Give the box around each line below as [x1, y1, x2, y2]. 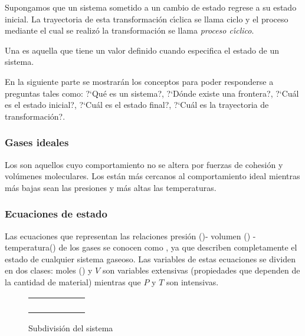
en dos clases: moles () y [5, 264, 93, 276]
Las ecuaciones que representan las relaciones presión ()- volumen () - [5, 229, 256, 242]
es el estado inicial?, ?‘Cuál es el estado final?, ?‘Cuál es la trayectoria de [5, 98, 269, 111]
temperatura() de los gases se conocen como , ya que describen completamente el [5, 241, 297, 253]
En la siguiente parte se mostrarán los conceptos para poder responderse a [5, 75, 274, 87]
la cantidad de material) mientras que [5, 275, 141, 288]
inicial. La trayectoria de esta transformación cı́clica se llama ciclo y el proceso [5, 12, 288, 25]
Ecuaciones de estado [5, 206, 107, 221]
